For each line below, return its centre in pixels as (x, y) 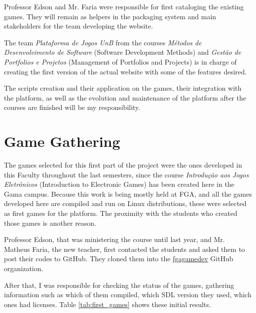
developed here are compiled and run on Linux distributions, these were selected (125, 203)
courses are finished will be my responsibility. (72, 107)
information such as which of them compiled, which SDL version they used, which (128, 295)
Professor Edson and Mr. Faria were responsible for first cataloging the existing (124, 6)
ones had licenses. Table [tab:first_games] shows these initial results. (108, 304)
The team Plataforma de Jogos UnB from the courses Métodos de (103, 42)
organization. (24, 268)
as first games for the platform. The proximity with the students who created (121, 213)
